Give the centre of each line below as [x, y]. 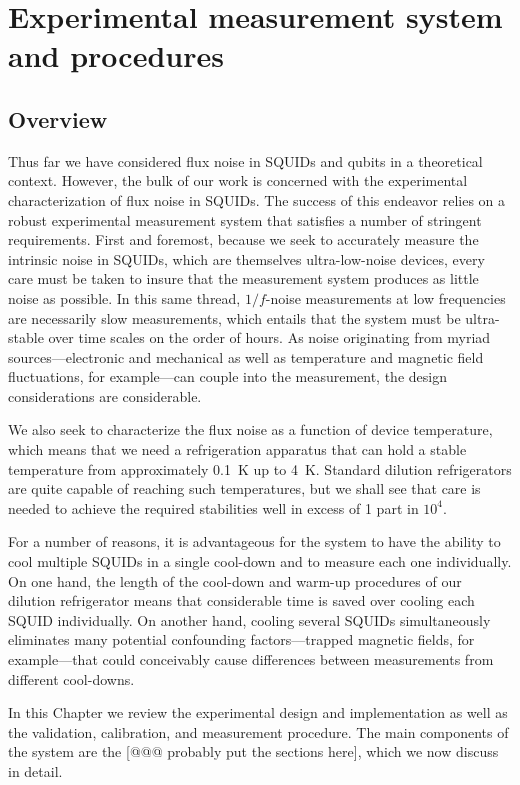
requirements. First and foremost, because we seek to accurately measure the [243, 239]
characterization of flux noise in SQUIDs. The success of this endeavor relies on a [257, 199]
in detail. [35, 770]
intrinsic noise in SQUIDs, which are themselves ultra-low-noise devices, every [246, 258]
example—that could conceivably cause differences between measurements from [251, 659]
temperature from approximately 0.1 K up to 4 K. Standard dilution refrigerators [260, 468]
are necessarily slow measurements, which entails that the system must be [234, 317]
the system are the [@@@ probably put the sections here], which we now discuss [253, 751]
